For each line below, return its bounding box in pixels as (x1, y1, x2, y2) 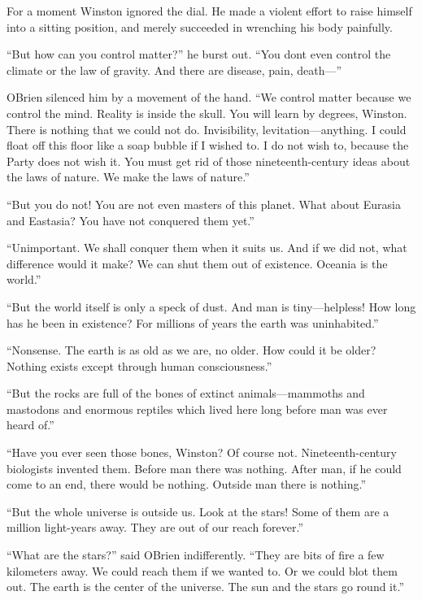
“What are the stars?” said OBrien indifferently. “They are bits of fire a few (7, 546, 385, 563)
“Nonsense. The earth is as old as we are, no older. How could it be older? (7, 341, 376, 359)
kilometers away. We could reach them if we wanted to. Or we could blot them (7, 562, 398, 579)
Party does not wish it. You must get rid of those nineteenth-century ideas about (7, 152, 411, 169)
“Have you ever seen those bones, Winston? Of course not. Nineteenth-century (7, 444, 397, 461)
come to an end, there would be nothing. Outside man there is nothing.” (7, 476, 367, 493)
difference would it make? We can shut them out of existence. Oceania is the (7, 254, 388, 272)
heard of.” (7, 416, 54, 433)
